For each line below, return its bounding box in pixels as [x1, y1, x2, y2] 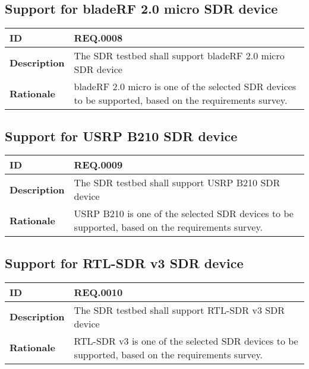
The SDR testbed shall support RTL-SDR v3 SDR [74, 303, 285, 317]
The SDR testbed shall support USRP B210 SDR [74, 176, 280, 190]
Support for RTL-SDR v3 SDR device [5, 253, 244, 272]
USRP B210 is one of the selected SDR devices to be [74, 206, 294, 221]
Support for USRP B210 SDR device [5, 126, 238, 145]
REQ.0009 [74, 158, 123, 172]
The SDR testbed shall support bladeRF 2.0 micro [74, 49, 285, 63]
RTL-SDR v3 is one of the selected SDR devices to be [74, 333, 298, 348]
